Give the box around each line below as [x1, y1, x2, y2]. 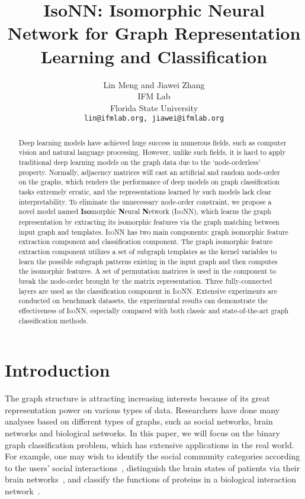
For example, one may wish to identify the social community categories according [5, 450, 300, 462]
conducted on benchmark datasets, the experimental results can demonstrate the [18, 296, 268, 306]
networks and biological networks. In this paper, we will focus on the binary [5, 426, 280, 439]
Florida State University [110, 101, 198, 114]
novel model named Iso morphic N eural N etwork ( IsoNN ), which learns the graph [18, 206, 271, 217]
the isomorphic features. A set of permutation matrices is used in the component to [18, 266, 276, 276]
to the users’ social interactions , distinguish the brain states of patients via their [5, 461, 300, 474]
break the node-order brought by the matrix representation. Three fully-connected [18, 276, 272, 286]
